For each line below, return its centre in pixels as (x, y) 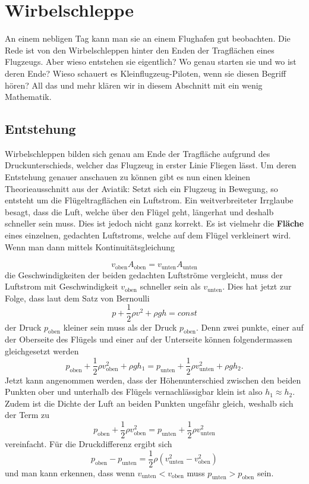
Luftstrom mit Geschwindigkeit (62, 286)
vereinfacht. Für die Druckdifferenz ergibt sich (89, 444)
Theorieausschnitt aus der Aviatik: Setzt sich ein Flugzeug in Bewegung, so (141, 188)
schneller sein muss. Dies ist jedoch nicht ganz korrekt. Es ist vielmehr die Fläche (154, 223)
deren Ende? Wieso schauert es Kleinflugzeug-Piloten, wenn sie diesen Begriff (146, 73)
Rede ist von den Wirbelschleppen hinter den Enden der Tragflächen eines (140, 50)
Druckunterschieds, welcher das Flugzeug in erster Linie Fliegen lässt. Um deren (151, 165)
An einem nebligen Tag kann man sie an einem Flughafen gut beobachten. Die (148, 38)
